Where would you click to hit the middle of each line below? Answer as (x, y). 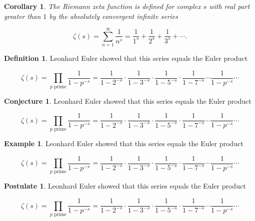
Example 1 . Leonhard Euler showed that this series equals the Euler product (124, 143)
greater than (22, 16)
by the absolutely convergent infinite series (114, 16)
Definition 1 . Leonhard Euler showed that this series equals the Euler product (126, 58)
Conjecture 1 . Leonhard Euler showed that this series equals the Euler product (128, 101)
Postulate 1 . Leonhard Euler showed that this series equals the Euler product (125, 186)
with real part (229, 6)
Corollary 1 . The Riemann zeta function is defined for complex (102, 6)
